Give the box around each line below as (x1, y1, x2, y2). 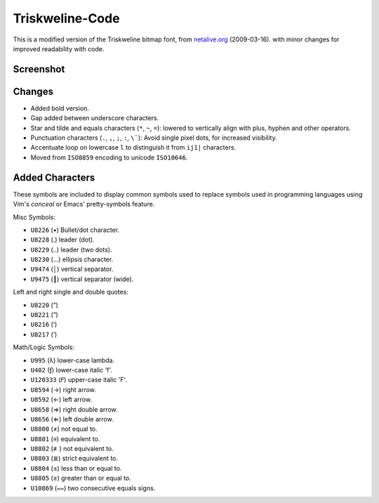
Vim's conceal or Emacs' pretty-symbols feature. (13, 200, 155, 209)
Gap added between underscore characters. (30, 114, 159, 122)
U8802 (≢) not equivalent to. (30, 445, 114, 453)
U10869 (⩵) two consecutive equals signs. (30, 483, 156, 492)
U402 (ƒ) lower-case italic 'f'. (30, 365, 112, 374)
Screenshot (13, 63, 65, 75)
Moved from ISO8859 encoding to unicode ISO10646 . (30, 153, 188, 162)
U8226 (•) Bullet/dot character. (30, 226, 119, 234)
